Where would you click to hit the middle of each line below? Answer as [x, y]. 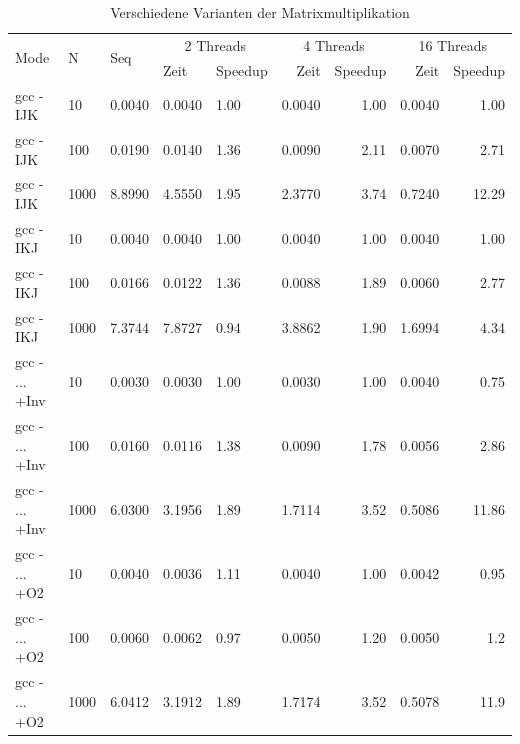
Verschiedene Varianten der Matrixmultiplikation [260, 12]
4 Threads [334, 44]
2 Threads [215, 44]
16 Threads [452, 44]
